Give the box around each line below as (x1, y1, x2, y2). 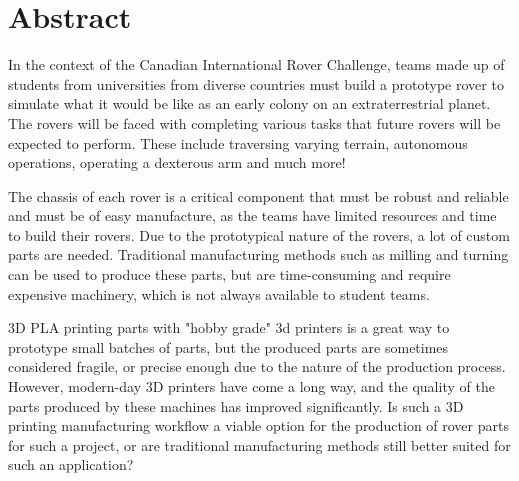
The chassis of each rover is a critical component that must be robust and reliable (8, 185, 509, 206)
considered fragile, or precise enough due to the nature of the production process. (8, 356, 506, 377)
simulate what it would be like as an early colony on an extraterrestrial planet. (8, 93, 491, 114)
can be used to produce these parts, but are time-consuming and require (8, 264, 451, 285)
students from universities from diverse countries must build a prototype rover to (8, 73, 504, 94)
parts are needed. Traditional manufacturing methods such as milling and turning (8, 244, 509, 265)
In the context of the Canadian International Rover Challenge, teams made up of (8, 54, 505, 75)
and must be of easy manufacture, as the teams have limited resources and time (8, 205, 497, 226)
